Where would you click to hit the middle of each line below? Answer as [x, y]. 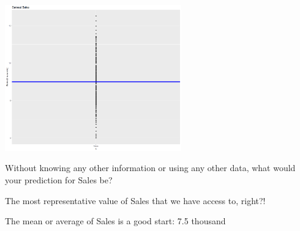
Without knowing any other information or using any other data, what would [150, 168]
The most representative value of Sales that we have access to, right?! [135, 200]
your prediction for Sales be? [59, 179]
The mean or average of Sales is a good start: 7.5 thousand [115, 221]
